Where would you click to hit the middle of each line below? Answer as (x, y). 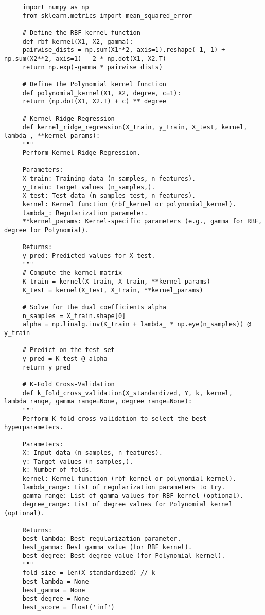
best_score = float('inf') (68, 607)
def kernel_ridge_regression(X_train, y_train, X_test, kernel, (135, 127)
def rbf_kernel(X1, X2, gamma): (78, 41)
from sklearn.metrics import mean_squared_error (107, 16)
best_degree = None (56, 599)
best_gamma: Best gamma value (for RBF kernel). (107, 547)
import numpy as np (56, 7)
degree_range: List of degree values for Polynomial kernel (127, 505)
